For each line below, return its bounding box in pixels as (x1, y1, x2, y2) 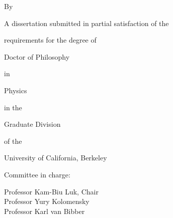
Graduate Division (4, 119, 61, 129)
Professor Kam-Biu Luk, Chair (4, 186, 99, 196)
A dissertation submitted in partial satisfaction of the (4, 18, 169, 28)
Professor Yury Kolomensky (4, 196, 90, 206)
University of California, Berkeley (4, 152, 107, 163)
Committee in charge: (4, 169, 70, 179)
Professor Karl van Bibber (4, 205, 85, 216)
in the (4, 102, 22, 112)
